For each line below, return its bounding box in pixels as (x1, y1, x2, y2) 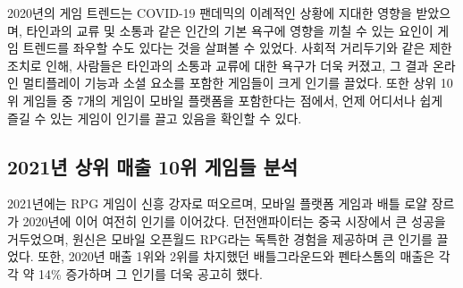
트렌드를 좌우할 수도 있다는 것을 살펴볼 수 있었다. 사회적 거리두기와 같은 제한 (22, 38, 452, 57)
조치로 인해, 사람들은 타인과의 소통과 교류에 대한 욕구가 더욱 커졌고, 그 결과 (7, 55, 429, 74)
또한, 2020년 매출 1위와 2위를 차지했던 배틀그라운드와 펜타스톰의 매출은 (38, 247, 435, 266)
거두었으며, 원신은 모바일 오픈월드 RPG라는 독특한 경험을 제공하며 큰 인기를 (7, 229, 433, 248)
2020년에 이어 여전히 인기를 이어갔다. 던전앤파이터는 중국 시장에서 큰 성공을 (22, 211, 446, 230)
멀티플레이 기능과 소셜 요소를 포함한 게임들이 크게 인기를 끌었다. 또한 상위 (22, 73, 437, 92)
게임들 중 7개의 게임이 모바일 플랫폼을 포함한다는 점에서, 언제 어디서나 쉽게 (22, 90, 443, 109)
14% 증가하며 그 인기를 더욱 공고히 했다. (38, 264, 263, 283)
